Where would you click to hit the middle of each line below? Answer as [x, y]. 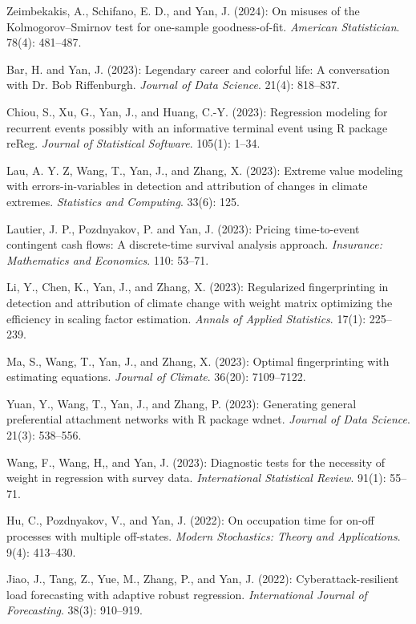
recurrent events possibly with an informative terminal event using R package [197, 127]
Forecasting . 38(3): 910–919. [75, 610]
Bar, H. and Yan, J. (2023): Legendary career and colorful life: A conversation [198, 69]
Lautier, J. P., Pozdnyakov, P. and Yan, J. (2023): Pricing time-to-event [183, 228]
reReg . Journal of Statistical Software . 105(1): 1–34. [133, 143]
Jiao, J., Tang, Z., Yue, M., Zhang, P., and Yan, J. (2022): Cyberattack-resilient [203, 579]
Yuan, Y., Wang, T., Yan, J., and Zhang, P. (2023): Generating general [182, 403]
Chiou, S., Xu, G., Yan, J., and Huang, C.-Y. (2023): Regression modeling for [197, 111]
